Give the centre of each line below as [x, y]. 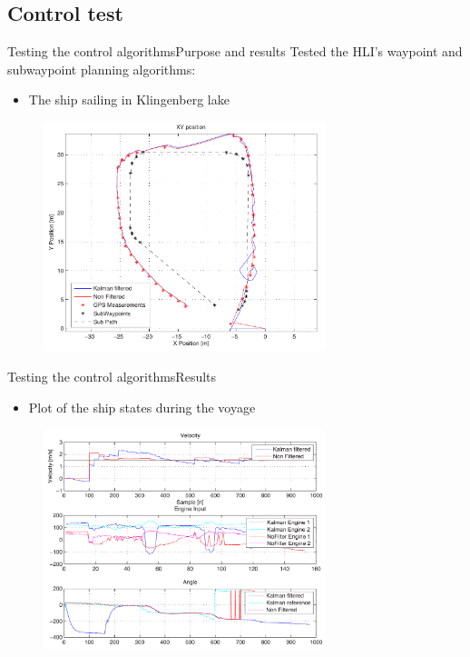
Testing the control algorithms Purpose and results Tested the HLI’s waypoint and [235, 51]
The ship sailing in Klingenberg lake [129, 100]
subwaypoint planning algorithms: [102, 69]
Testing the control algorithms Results [112, 376]
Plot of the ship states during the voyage [142, 407]
